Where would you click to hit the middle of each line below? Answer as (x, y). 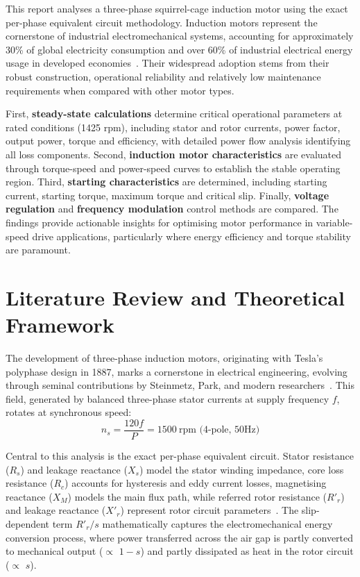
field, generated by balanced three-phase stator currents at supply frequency (168, 398)
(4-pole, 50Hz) (230, 430)
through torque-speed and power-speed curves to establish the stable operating (173, 168)
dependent (28, 524)
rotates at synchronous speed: (69, 412)
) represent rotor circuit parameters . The (209, 510)
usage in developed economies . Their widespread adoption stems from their (168, 63)
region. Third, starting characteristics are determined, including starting (166, 182)
